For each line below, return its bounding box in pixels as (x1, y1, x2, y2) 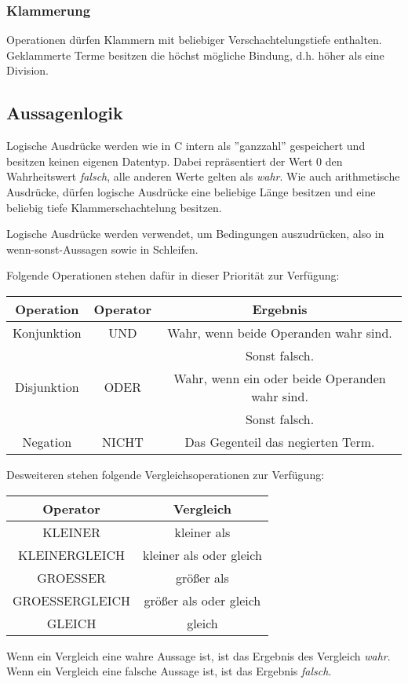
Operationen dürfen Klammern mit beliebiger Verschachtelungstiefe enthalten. (6, 31, 382, 48)
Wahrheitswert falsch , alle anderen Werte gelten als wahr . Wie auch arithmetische (6, 168, 400, 185)
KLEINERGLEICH (17, 545, 126, 564)
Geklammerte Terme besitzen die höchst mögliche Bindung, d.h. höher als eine (6, 46, 384, 63)
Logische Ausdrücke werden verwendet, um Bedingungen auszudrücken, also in (6, 225, 384, 242)
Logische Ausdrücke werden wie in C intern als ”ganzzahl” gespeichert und (6, 137, 366, 154)
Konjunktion (13, 323, 82, 342)
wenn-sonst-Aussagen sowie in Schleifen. (6, 240, 199, 257)
